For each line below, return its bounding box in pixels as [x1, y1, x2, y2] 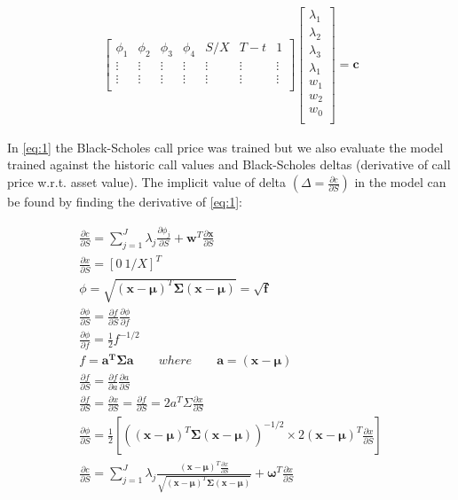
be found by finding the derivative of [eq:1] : [7, 192, 242, 211]
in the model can [354, 173, 446, 191]
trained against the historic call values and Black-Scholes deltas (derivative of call [7, 155, 451, 174]
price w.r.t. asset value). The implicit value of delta [7, 173, 287, 191]
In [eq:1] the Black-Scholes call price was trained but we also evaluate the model [7, 137, 444, 156]
